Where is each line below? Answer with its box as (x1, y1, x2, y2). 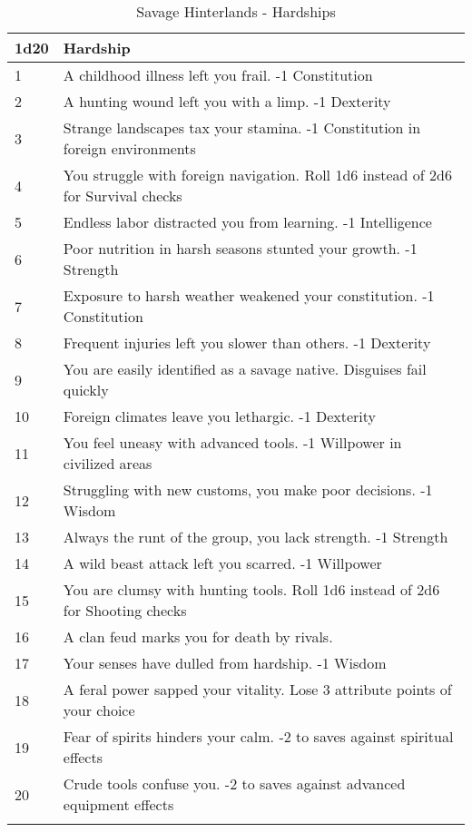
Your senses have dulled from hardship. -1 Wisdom (63, 652, 387, 673)
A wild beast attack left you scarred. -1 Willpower (63, 553, 382, 573)
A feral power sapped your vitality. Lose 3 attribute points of (63, 679, 452, 700)
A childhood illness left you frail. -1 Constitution (63, 64, 373, 85)
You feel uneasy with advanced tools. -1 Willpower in (63, 432, 402, 453)
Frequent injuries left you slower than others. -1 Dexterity (63, 332, 431, 353)
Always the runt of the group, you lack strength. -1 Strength (63, 526, 448, 547)
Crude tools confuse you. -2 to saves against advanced (63, 773, 406, 794)
